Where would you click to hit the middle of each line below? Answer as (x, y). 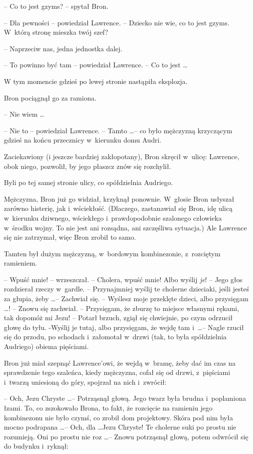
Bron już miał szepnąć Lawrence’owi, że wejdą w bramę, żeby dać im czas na (120, 362)
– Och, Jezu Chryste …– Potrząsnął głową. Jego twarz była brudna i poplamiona (125, 398)
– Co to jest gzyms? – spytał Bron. (56, 6)
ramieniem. (21, 263)
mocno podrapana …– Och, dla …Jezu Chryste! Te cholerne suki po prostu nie (120, 427)
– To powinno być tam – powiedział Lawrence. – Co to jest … (96, 65)
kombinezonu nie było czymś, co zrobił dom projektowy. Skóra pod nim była (118, 417)
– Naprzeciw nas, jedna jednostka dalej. (63, 48)
